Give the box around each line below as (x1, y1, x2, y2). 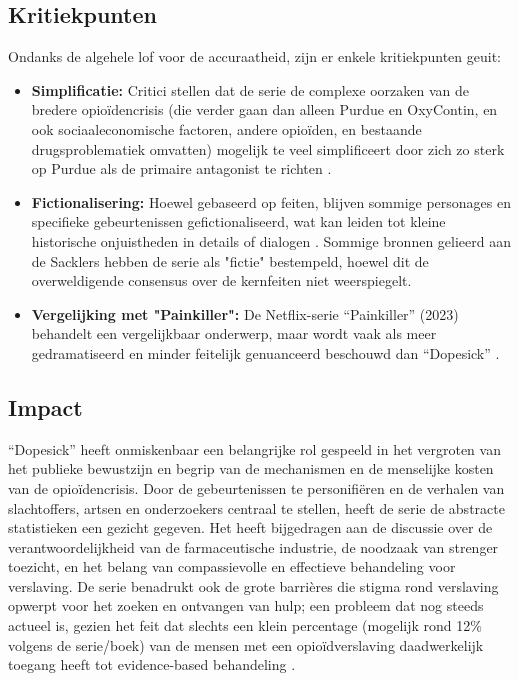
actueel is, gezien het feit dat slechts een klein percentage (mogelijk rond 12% (8, 615, 482, 636)
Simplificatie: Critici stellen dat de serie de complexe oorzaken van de (31, 79, 469, 100)
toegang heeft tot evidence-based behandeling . (8, 654, 296, 675)
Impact (8, 391, 83, 422)
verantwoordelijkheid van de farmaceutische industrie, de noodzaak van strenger (8, 536, 499, 557)
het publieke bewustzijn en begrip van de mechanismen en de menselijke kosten (8, 458, 494, 479)
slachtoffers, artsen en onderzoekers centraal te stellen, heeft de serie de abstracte (8, 497, 505, 518)
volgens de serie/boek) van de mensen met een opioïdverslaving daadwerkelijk (8, 634, 484, 655)
